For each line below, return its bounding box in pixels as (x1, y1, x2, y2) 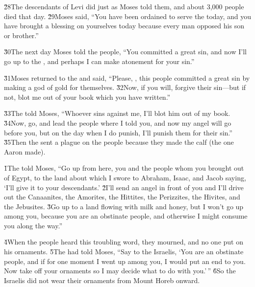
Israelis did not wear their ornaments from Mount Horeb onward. (4, 275, 200, 285)
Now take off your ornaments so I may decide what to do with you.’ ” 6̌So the (4, 265, 236, 276)
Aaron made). (4, 146, 46, 156)
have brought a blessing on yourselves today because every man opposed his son (4, 21, 244, 31)
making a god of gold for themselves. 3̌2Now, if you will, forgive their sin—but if (4, 82, 246, 92)
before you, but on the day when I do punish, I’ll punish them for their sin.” (4, 127, 232, 137)
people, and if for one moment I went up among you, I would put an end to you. (4, 256, 246, 266)
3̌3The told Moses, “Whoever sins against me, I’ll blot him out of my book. (4, 108, 230, 118)
